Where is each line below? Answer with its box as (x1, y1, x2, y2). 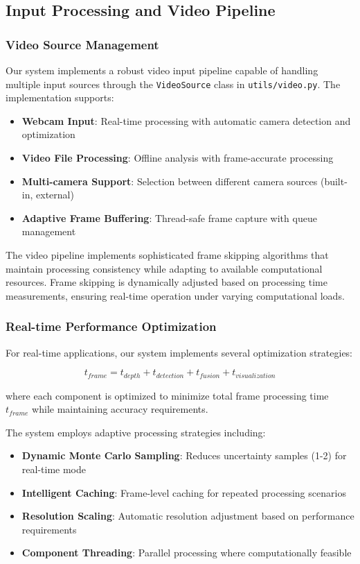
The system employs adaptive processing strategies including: (6, 425, 266, 439)
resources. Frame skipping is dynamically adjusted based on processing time (6, 275, 327, 289)
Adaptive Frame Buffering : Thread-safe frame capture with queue (21, 210, 317, 225)
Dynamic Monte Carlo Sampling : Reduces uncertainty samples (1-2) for (21, 448, 347, 463)
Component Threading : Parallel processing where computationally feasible (21, 545, 352, 560)
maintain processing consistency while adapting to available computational (6, 261, 323, 275)
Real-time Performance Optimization (6, 318, 217, 335)
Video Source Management (6, 35, 159, 53)
